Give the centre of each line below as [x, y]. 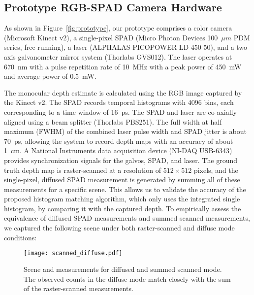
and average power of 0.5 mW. [50, 76]
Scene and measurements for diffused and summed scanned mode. [123, 269]
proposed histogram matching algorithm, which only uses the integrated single [122, 199]
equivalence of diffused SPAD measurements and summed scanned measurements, [127, 218]
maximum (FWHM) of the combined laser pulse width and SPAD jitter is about [125, 131]
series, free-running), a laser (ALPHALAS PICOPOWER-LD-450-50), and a [119, 47]
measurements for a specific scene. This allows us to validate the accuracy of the [125, 189]
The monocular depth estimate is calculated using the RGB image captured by [123, 92]
